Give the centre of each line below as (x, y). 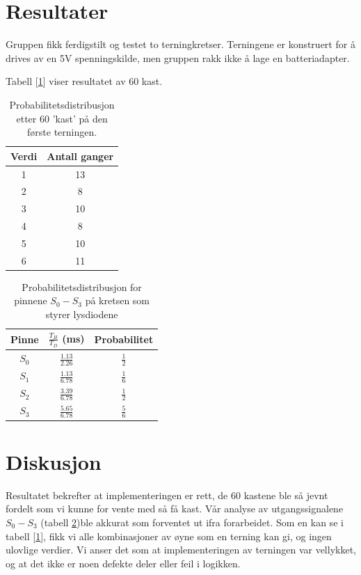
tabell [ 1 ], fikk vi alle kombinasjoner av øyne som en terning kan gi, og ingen (169, 536)
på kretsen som (118, 300)
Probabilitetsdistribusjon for (82, 286)
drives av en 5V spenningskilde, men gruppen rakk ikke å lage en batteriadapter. (178, 57)
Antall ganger (80, 156)
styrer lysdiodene (82, 314)
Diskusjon (54, 461)
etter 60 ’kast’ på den (62, 118)
